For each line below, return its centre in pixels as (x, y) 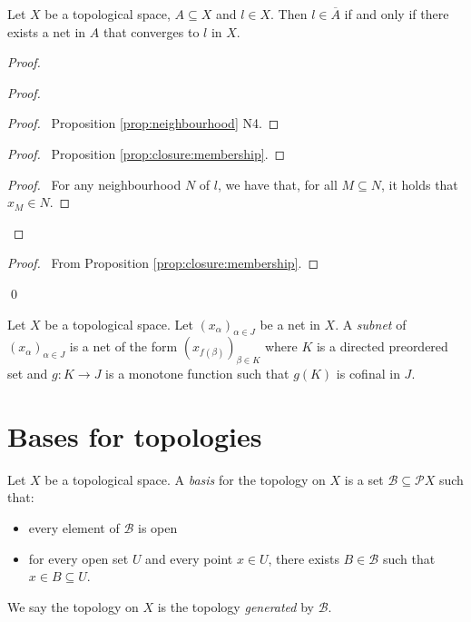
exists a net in (47, 31)
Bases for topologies (135, 435)
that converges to (151, 31)
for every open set (78, 558)
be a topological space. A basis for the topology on (185, 479)
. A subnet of (371, 324)
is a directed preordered (382, 346)
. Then (289, 14)
